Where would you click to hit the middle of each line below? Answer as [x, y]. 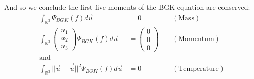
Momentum [196, 39]
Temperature [199, 69]
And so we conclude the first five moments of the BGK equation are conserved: [127, 7]
